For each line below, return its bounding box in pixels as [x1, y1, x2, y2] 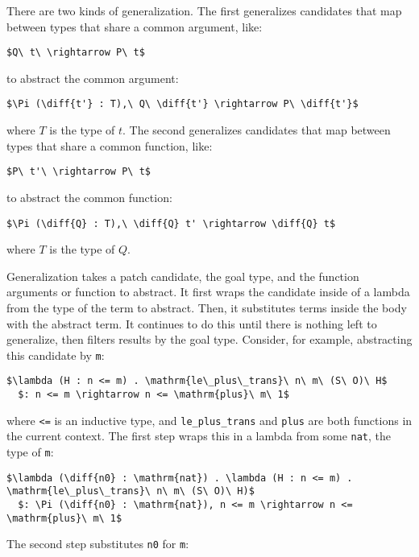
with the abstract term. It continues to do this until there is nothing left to [6, 315, 377, 332]
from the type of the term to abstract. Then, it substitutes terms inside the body [6, 299, 407, 316]
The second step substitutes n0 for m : [6, 535, 189, 552]
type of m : [6, 444, 54, 460]
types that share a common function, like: [6, 137, 213, 154]
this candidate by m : [6, 346, 105, 363]
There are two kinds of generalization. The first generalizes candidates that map [6, 2, 402, 19]
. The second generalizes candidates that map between [122, 122, 391, 138]
